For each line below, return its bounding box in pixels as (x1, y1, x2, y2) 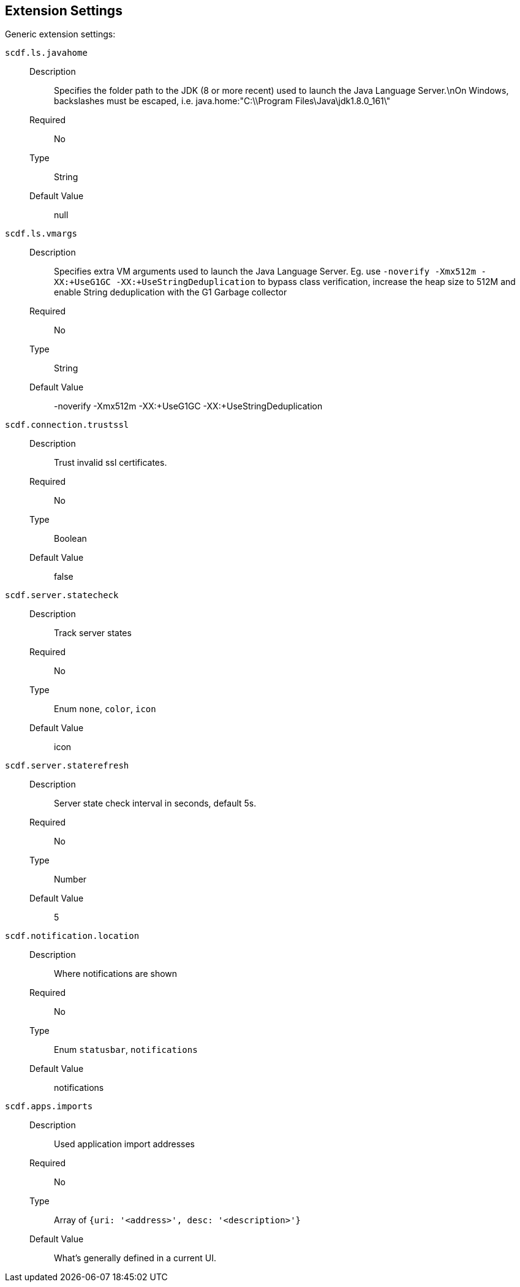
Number (54, 874, 87, 885)
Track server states (54, 628, 132, 639)
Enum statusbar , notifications (54, 1044, 198, 1055)
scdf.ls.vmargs (5, 229, 78, 239)
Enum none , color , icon (54, 704, 156, 715)
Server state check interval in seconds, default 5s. (54, 798, 257, 809)
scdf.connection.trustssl (5, 420, 129, 430)
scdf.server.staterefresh (5, 761, 129, 771)
